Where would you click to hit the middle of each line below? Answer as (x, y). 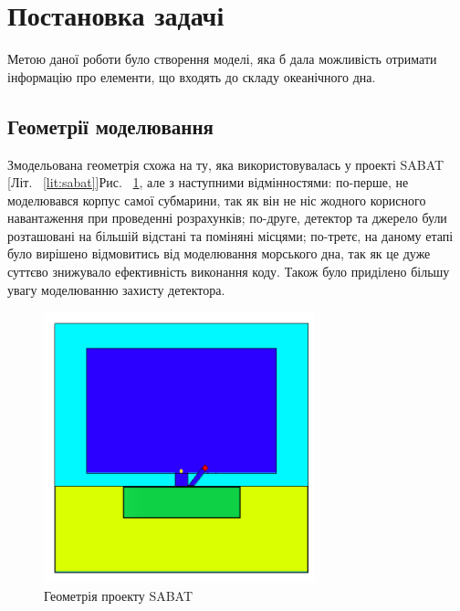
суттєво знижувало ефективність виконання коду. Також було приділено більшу (229, 272)
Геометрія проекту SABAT (119, 595)
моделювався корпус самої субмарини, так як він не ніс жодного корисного (217, 200)
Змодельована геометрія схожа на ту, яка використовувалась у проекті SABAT (226, 164)
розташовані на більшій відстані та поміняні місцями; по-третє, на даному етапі (230, 235)
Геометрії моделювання (110, 126)
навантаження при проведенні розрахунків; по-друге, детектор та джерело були (227, 218)
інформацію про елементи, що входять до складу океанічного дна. (192, 76)
